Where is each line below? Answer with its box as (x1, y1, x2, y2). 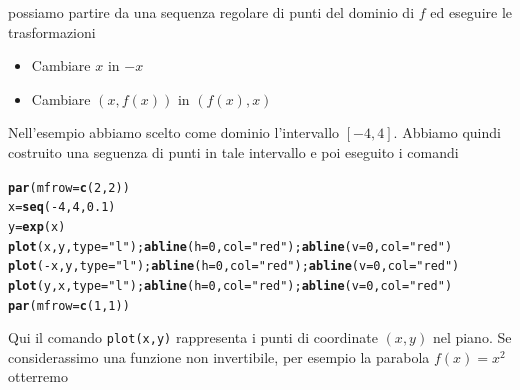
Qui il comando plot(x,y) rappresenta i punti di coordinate (8, 327, 378, 348)
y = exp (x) (8, 219, 66, 234)
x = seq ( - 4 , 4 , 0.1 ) (8, 200, 116, 215)
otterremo (8, 366, 68, 387)
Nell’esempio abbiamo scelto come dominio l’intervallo (8, 122, 340, 143)
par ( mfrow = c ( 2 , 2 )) (8, 180, 130, 195)
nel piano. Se (432, 327, 512, 348)
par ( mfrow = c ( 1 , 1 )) (8, 298, 130, 313)
